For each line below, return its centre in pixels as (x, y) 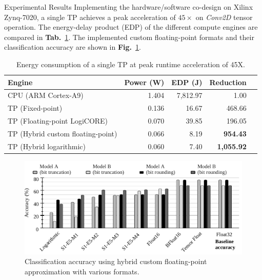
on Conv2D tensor (224, 17)
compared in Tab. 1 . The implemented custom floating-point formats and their (129, 37)
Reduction (228, 82)
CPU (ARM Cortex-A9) (46, 95)
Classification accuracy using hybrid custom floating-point (116, 261)
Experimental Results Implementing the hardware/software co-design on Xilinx (129, 7)
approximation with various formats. (82, 271)
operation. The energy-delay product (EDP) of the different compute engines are (131, 27)
